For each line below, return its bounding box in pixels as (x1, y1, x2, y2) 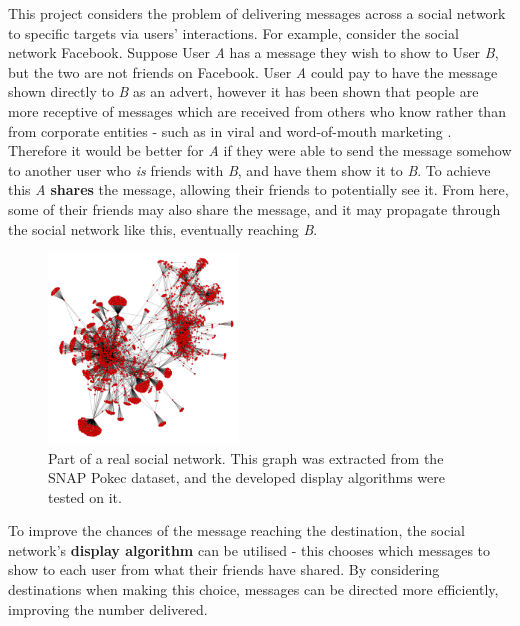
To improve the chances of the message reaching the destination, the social (8, 520, 465, 541)
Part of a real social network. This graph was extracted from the (48, 447, 444, 468)
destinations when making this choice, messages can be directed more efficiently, (8, 579, 499, 600)
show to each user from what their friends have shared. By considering (8, 559, 440, 580)
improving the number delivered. (8, 598, 208, 619)
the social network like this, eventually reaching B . (8, 218, 318, 239)
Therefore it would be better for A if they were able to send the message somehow (8, 140, 512, 161)
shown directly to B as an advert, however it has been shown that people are (8, 81, 479, 102)
